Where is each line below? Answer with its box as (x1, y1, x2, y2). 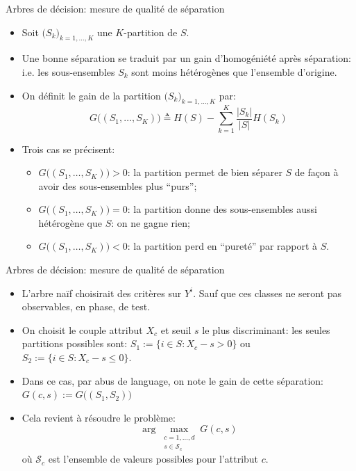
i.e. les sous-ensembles (22, 64, 115, 79)
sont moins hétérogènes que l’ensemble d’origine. (131, 64, 337, 79)
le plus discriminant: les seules (202, 322, 330, 337)
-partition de (124, 24, 178, 39)
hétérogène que (38, 215, 103, 230)
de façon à (294, 165, 339, 179)
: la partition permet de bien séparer (127, 165, 282, 179)
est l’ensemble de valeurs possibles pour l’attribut (48, 452, 259, 466)
